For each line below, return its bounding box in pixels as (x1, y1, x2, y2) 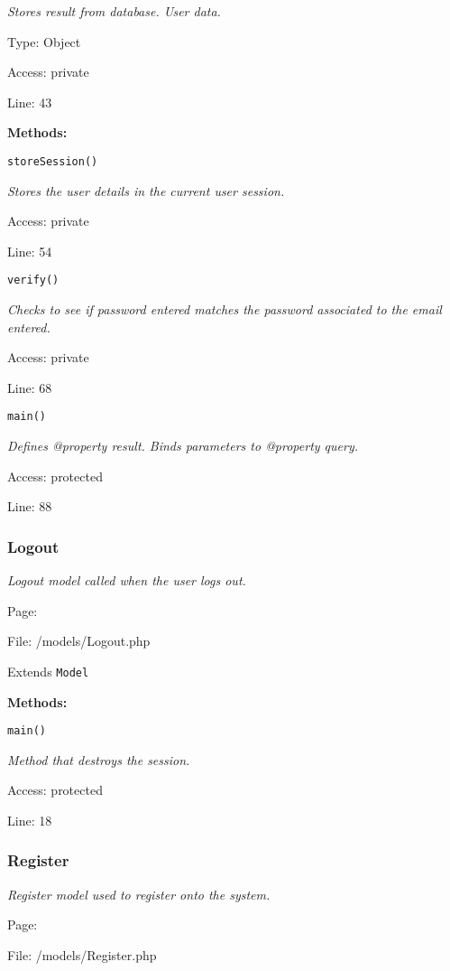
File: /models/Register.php (7, 945, 157, 964)
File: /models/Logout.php (7, 631, 151, 650)
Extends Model (7, 661, 89, 680)
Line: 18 (7, 810, 52, 829)
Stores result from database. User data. (7, 2, 221, 20)
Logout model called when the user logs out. (7, 571, 246, 590)
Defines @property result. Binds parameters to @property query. (7, 436, 359, 455)
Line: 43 (7, 92, 52, 111)
